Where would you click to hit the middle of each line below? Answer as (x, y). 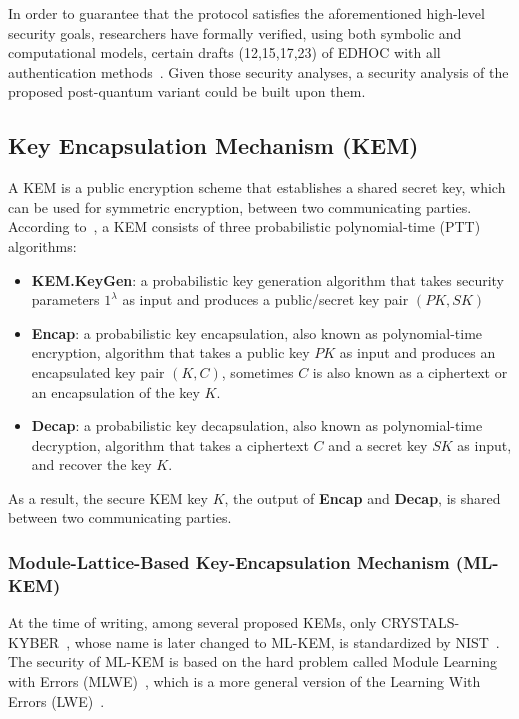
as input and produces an (417, 352)
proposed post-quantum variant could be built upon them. (187, 91)
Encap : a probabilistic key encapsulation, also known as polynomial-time (257, 332)
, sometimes (257, 371)
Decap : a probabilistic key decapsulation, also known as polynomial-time (257, 425)
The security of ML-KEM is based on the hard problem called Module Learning (253, 661)
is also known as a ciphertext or (410, 371)
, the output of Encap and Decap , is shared (362, 497)
